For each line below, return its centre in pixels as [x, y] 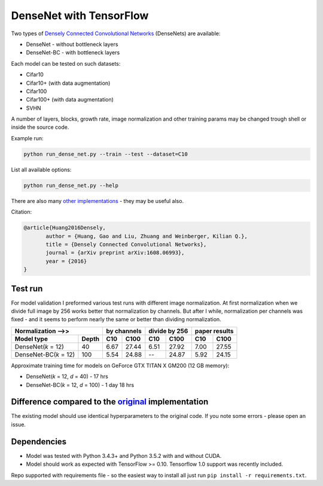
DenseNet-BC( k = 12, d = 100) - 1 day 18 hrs [80, 385]
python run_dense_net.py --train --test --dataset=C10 [106, 154]
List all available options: [41, 170]
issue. [19, 425]
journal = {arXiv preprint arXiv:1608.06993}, [115, 253]
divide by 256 [168, 331]
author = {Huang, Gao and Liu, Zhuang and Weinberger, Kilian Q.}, [147, 236]
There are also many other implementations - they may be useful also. [97, 201]
